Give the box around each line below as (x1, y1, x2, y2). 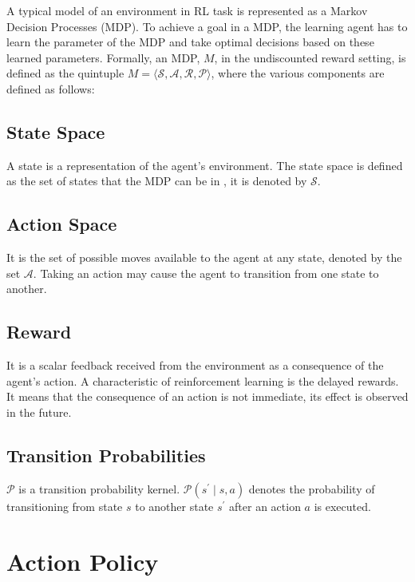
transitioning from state (6, 497, 123, 514)
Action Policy (6, 544, 159, 577)
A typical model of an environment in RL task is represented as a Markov (6, 2, 368, 18)
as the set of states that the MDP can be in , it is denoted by (6, 172, 307, 189)
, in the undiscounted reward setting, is (214, 49, 406, 65)
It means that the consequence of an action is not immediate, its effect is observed (6, 388, 409, 405)
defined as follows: (6, 80, 95, 97)
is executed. (314, 497, 371, 514)
